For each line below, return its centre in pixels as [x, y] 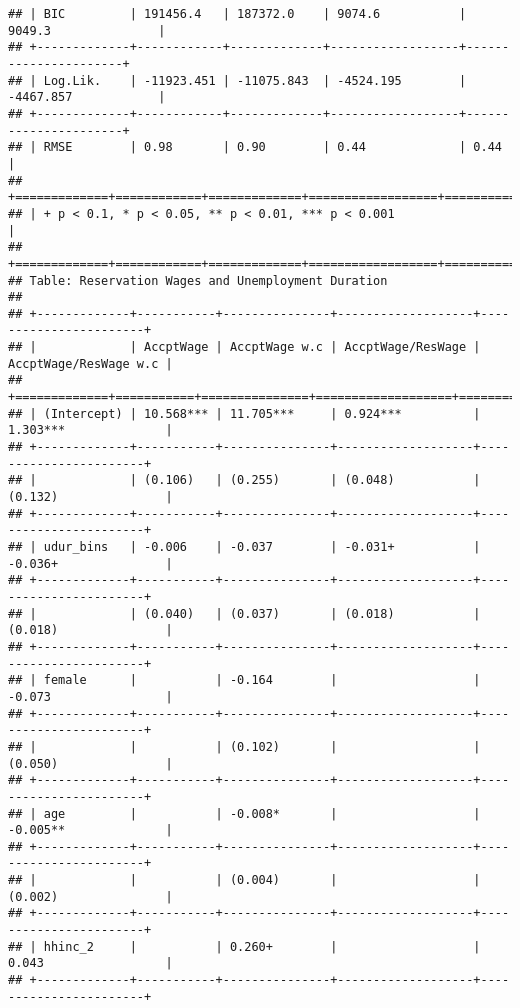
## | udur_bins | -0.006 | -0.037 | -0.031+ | [244, 547]
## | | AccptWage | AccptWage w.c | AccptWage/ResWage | [244, 347]
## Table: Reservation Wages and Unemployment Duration [198, 280]
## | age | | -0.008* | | [244, 813]
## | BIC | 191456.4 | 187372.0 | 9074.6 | [237, 14]
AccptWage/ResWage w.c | [90, 363]
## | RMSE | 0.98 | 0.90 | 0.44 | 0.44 [255, 147]
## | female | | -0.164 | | [244, 680]
